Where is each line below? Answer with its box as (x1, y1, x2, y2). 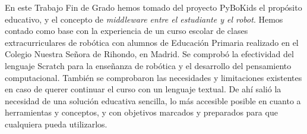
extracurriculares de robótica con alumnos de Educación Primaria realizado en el (5, 36, 299, 48)
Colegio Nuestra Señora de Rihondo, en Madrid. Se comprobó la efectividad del (5, 48, 294, 60)
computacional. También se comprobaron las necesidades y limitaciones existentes (5, 71, 302, 83)
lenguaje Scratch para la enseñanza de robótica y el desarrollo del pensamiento (5, 59, 292, 71)
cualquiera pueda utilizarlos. (5, 117, 107, 130)
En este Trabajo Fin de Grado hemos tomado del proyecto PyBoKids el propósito (5, 1, 302, 13)
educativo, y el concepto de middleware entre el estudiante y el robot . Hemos (5, 13, 283, 25)
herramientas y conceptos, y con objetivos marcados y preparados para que (5, 106, 278, 119)
